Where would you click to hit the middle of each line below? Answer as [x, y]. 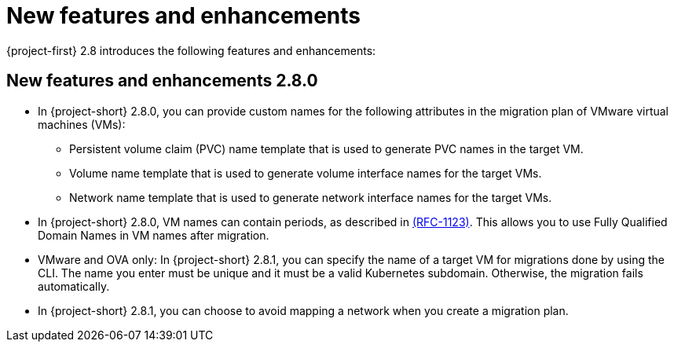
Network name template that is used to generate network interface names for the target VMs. [311, 197]
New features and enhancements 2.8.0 [162, 81]
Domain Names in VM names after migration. [154, 235]
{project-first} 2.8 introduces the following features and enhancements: [191, 50]
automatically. [74, 286]
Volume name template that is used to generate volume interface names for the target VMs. [306, 173]
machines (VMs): [82, 124]
